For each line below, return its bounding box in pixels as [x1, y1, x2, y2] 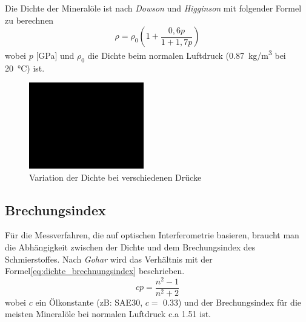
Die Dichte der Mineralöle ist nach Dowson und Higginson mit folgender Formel [5, 2, 302, 14]
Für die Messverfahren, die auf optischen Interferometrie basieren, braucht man [5, 229, 299, 241]
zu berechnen [5, 13, 54, 26]
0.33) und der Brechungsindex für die [163, 295, 302, 308]
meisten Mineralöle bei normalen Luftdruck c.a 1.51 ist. [5, 307, 211, 320]
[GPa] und [36, 49, 75, 61]
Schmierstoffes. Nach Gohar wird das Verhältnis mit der [5, 252, 213, 265]
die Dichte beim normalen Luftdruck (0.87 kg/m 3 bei [87, 47, 286, 61]
